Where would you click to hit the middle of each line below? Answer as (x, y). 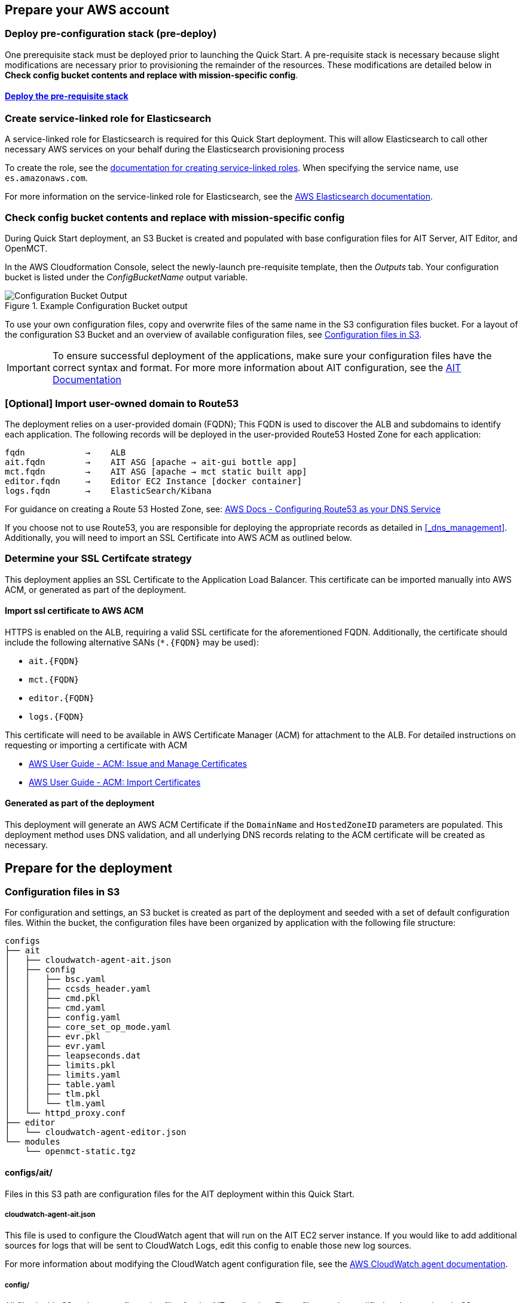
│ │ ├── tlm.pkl (53, 1094)
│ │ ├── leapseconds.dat (73, 1056)
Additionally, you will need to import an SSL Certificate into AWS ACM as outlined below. (178, 537)
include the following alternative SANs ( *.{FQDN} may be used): (132, 642)
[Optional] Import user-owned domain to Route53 (122, 403)
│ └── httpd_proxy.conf (65, 1113)
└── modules (33, 1142)
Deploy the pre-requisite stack (67, 96)
